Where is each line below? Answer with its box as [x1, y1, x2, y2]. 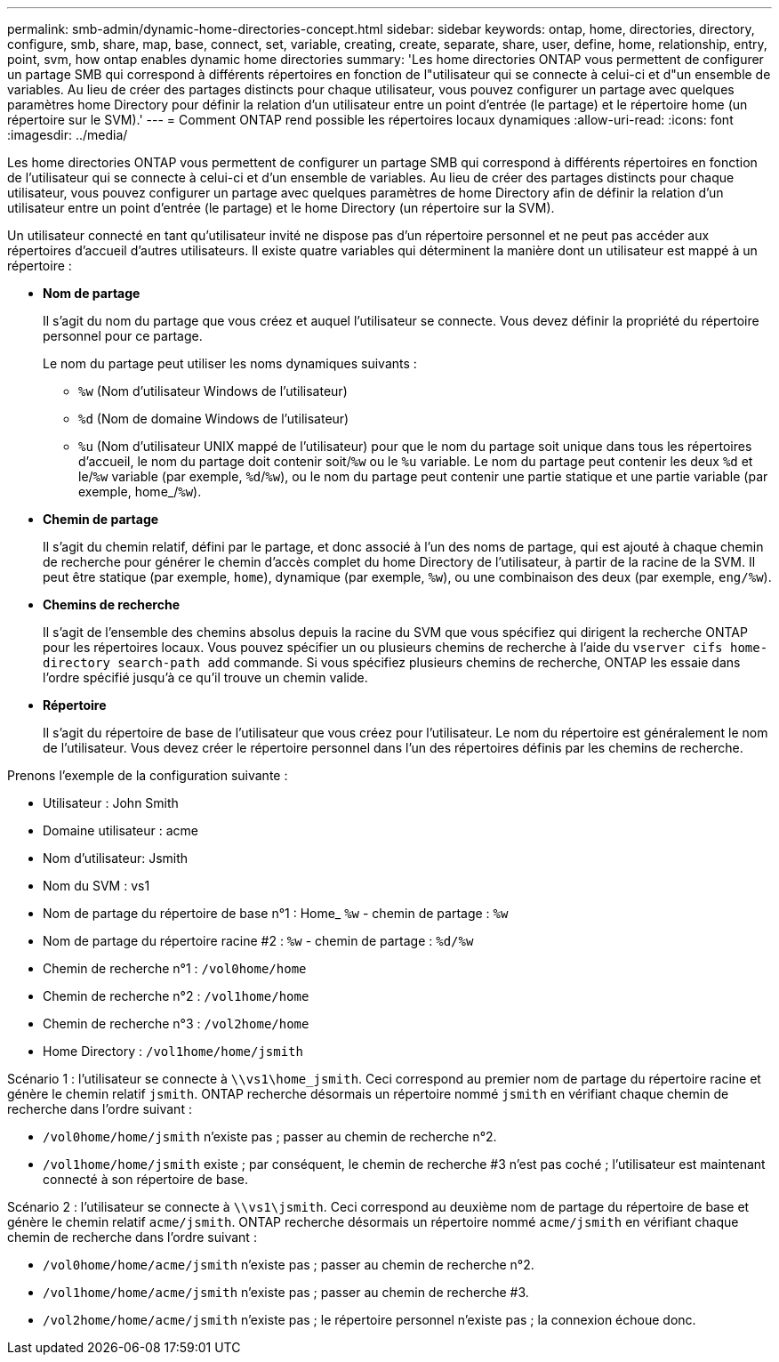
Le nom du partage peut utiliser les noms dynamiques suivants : [43, 356, 417, 371]
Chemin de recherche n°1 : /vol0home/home [43, 961, 307, 976]
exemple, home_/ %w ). [78, 484, 202, 499]
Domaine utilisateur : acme [43, 823, 199, 838]
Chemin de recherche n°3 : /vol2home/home [43, 1016, 309, 1031]
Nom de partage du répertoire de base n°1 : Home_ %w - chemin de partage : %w [43, 906, 509, 921]
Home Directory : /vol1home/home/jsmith [43, 1044, 303, 1059]
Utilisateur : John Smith [43, 795, 179, 810]
